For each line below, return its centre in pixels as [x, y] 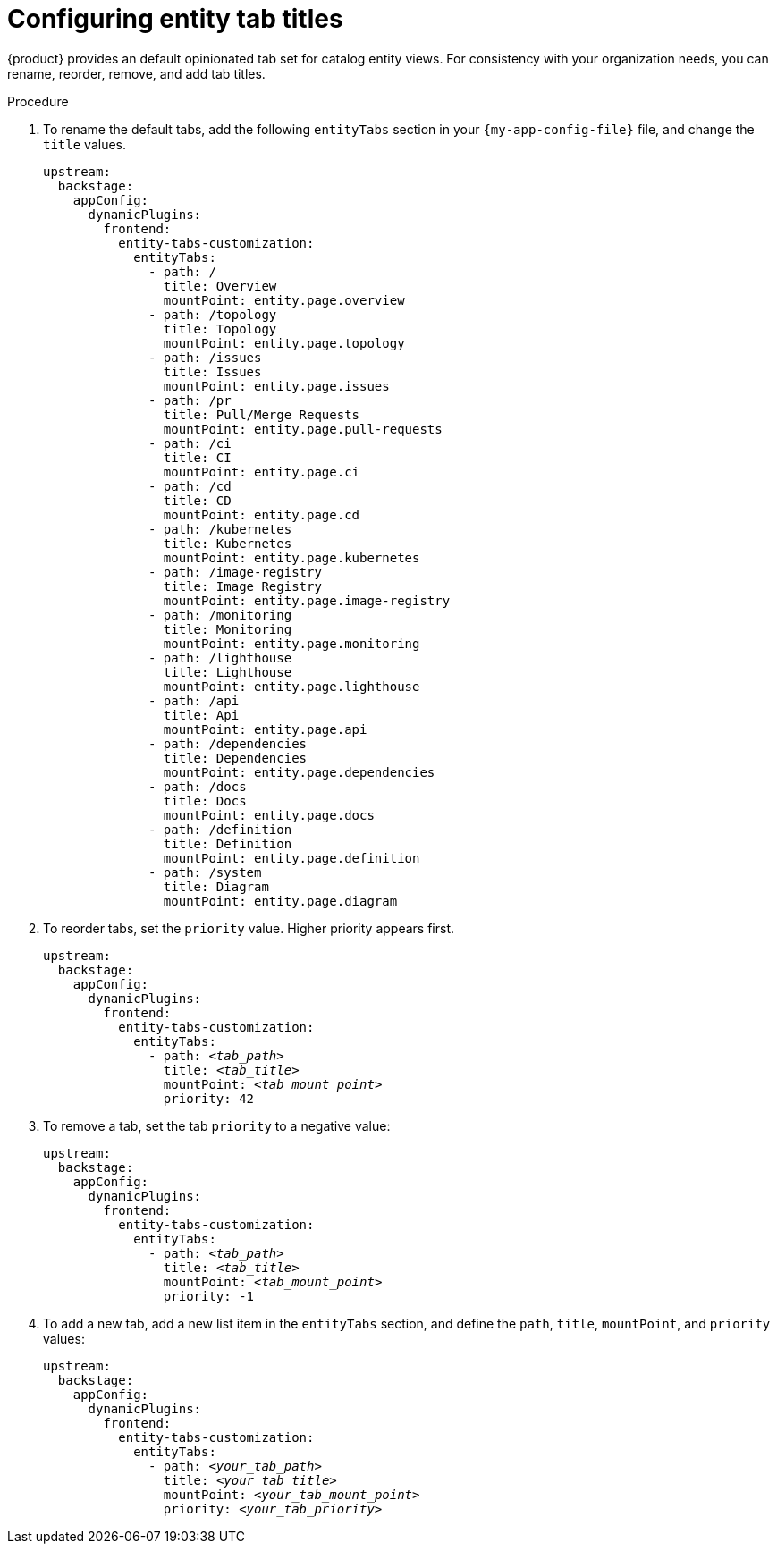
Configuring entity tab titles [175, 19]
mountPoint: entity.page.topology [284, 343]
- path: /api [194, 700]
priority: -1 [209, 1296]
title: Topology [220, 329]
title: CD [197, 500]
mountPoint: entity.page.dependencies [299, 772]
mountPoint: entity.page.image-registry [307, 600]
